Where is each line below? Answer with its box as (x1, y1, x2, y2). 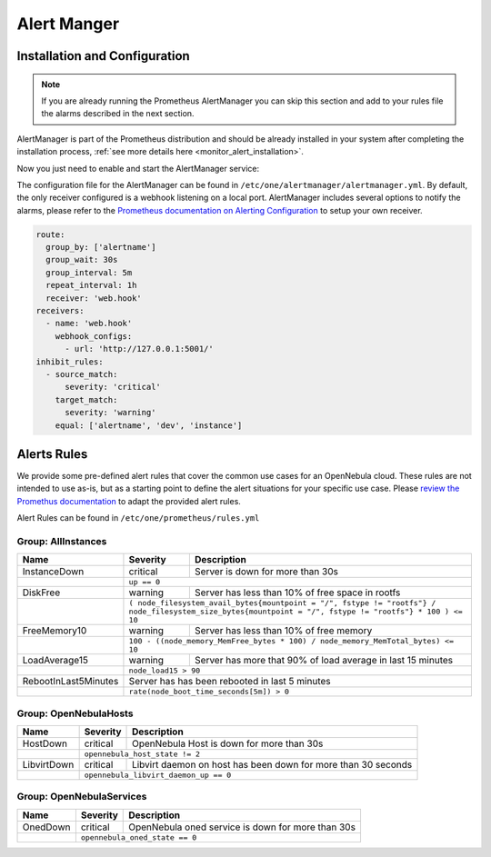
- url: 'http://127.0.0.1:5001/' (65, 344, 214, 354)
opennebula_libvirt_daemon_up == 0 (84, 771, 232, 781)
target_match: (55, 394, 118, 404)
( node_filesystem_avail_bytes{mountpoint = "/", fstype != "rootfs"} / (128, 598, 436, 608)
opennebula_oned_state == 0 (80, 832, 197, 842)
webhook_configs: (55, 331, 133, 341)
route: (35, 229, 65, 240)
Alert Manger (16, 14, 120, 34)
